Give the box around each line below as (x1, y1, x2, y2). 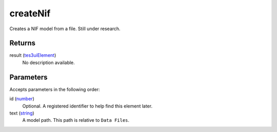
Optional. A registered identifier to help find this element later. (22, 103, 153, 109)
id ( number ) (9, 96, 34, 102)
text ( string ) (9, 110, 34, 116)
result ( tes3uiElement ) (9, 52, 56, 58)
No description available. (22, 59, 75, 65)
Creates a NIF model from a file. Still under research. (9, 26, 121, 32)
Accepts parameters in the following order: (9, 86, 100, 92)
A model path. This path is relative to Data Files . (22, 117, 130, 123)
